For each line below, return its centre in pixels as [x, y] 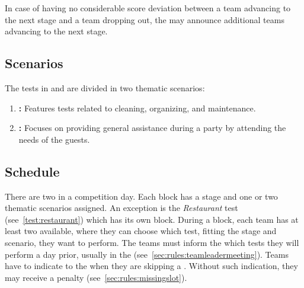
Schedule [32, 171]
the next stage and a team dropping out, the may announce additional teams [145, 19]
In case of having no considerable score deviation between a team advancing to [148, 8]
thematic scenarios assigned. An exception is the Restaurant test [121, 208]
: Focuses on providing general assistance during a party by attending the [152, 128]
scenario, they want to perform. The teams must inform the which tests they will [152, 242]
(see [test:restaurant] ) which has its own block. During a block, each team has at [152, 219]
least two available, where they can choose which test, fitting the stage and [141, 231]
